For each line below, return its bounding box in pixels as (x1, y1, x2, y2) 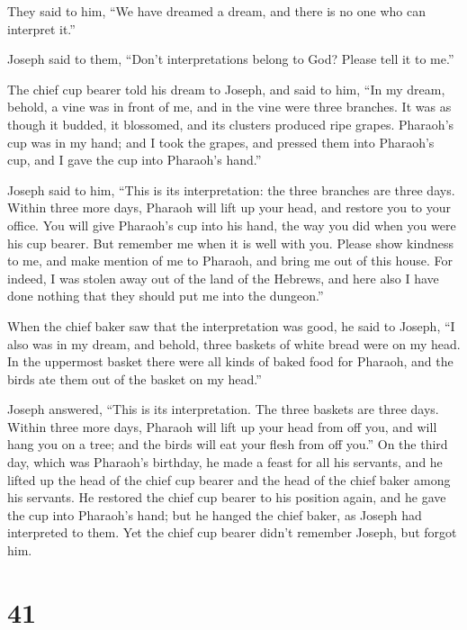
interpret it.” (7, 19, 76, 38)
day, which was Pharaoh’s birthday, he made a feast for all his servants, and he (7, 453, 443, 472)
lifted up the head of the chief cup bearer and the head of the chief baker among (7, 470, 451, 489)
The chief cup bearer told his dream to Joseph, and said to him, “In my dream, (7, 79, 445, 98)
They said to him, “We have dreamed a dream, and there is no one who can (7, 2, 426, 20)
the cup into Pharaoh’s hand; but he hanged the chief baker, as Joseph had (7, 505, 422, 524)
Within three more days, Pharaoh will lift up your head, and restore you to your (7, 198, 452, 217)
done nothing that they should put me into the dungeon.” (7, 286, 324, 305)
